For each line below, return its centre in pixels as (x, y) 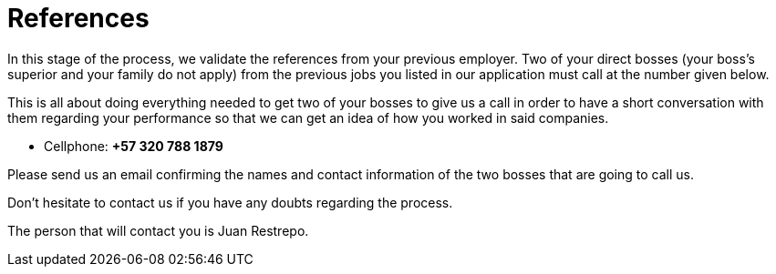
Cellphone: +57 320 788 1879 (134, 146)
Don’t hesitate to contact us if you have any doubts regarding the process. (230, 202)
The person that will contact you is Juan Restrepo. (158, 230)
